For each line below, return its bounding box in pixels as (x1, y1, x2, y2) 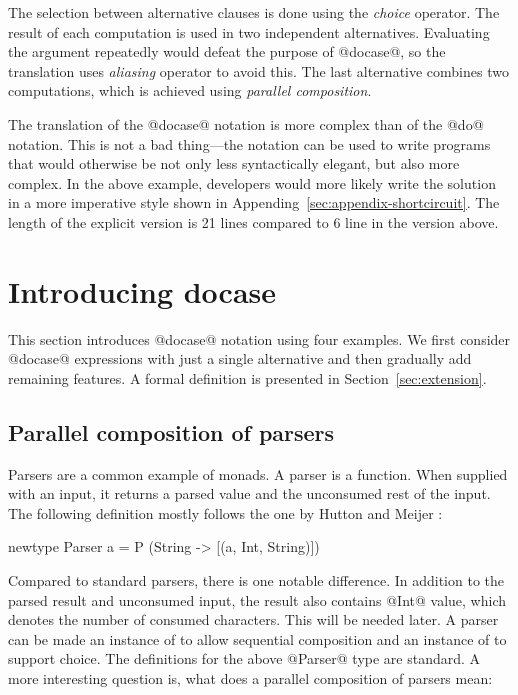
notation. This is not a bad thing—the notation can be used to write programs (8, 133, 491, 154)
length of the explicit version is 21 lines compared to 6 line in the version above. (8, 211, 499, 232)
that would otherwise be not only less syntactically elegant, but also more (8, 153, 460, 174)
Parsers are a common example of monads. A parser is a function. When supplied (8, 463, 508, 484)
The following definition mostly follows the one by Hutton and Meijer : (8, 502, 443, 523)
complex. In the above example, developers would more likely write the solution (8, 172, 496, 193)
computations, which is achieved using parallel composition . (8, 80, 372, 101)
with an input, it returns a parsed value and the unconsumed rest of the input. (8, 483, 491, 504)
